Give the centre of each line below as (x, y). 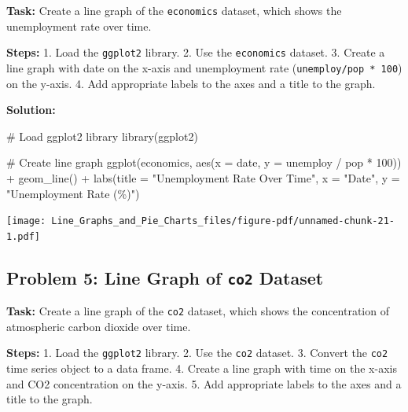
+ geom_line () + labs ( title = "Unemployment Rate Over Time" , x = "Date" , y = (203, 177)
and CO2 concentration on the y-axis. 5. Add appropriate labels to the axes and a (204, 383)
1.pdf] (23, 236)
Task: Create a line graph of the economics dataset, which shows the (174, 10)
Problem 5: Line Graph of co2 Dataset (165, 277)
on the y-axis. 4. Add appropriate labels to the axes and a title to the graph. (191, 83)
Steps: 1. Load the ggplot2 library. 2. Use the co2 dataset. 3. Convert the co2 (197, 353)
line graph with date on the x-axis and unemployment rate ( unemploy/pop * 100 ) (204, 67)
